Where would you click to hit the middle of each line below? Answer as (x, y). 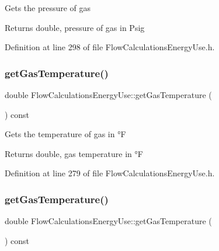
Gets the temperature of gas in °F (65, 134)
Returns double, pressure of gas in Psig (75, 27)
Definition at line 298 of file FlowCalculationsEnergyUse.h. (110, 47)
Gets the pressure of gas (48, 8)
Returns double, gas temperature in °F (74, 153)
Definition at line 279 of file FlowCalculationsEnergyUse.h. (110, 173)
